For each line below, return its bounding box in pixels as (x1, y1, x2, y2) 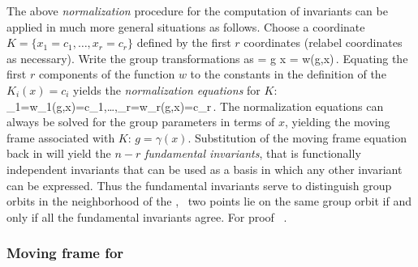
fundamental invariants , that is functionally (144, 145, 361, 162)
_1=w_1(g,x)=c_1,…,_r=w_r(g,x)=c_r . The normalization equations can (6, 97, 384, 114)
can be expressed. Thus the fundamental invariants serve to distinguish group (6, 176, 392, 193)
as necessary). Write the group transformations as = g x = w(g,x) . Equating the (6, 49, 408, 66)
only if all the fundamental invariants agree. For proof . (6, 208, 287, 225)
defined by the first (136, 34, 231, 51)
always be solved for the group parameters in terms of (6, 113, 275, 130)
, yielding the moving (284, 113, 390, 130)
